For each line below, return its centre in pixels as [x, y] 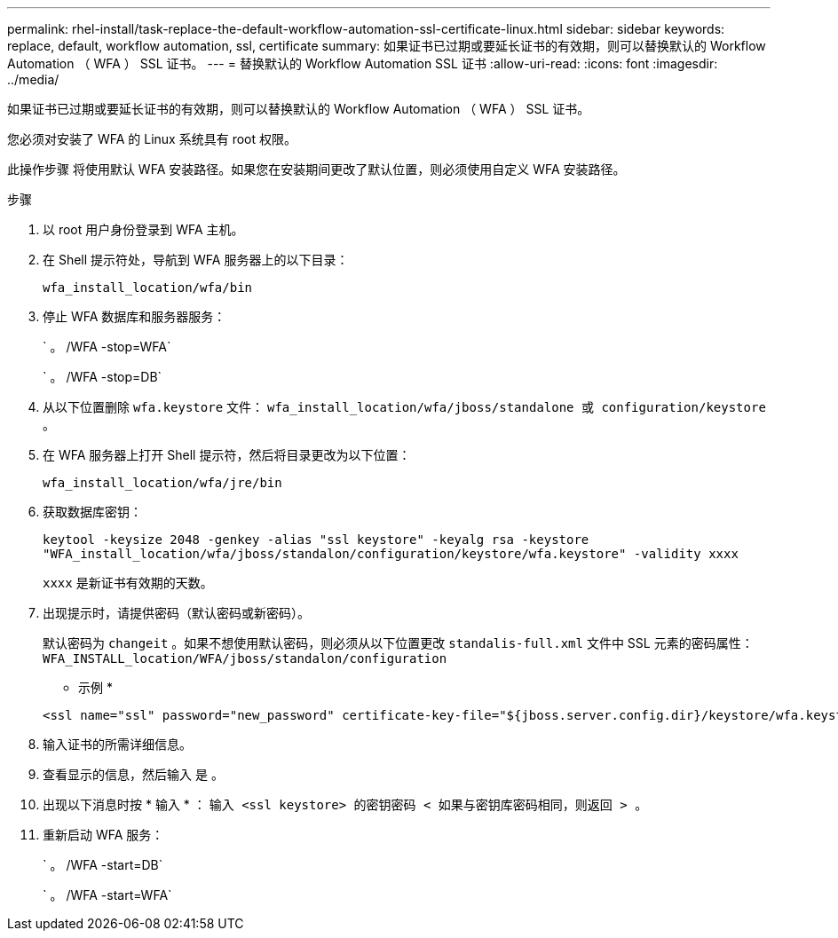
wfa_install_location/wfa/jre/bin [162, 483]
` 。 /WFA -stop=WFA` [107, 347]
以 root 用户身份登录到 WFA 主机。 [143, 229]
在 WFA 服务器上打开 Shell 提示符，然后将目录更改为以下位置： [227, 455]
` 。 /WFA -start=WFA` [107, 895]
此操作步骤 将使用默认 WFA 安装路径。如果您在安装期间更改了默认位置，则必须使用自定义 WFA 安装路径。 [316, 169]
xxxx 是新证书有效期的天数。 [128, 583]
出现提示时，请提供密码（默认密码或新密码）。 [176, 613]
